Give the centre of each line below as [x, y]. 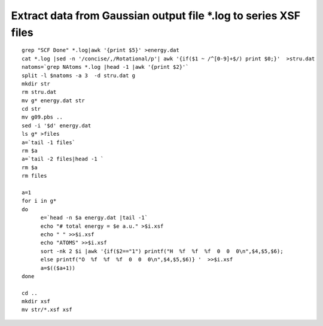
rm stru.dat [39, 92]
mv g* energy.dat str [53, 100]
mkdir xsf [36, 301]
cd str [31, 109]
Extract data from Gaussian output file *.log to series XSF [156, 16]
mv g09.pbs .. [42, 117]
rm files [34, 176]
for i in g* [39, 201]
